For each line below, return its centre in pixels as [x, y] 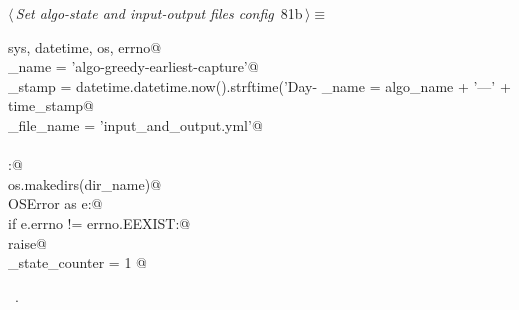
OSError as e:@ [55, 203]
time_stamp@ [51, 105]
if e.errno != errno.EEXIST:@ [99, 222]
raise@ [28, 242]
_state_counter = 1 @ [77, 262]
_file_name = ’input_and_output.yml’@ [135, 124]
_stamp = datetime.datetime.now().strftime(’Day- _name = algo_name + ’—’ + [259, 85]
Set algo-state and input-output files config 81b [159, 13]
